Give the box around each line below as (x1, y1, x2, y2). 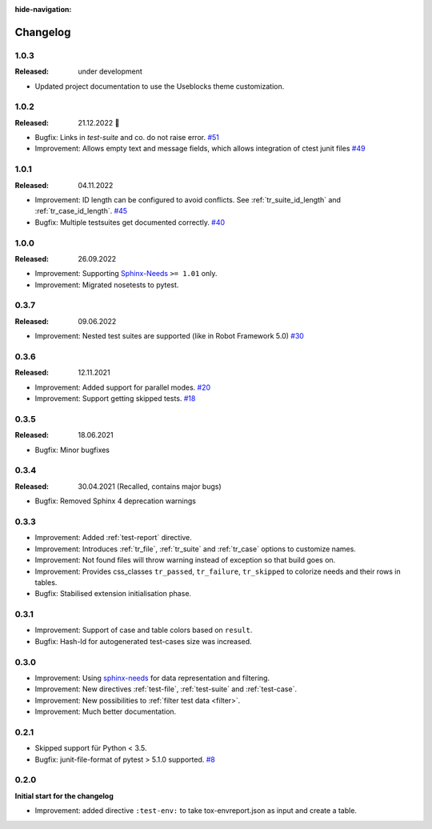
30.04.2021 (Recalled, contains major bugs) (78, 481, 222, 491)
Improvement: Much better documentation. (34, 707, 177, 716)
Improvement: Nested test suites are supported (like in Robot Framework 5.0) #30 (34, 331, 304, 341)
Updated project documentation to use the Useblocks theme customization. (34, 81, 285, 91)
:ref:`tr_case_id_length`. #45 (34, 206, 128, 216)
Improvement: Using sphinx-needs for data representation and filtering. (34, 673, 270, 683)
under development (78, 66, 143, 76)
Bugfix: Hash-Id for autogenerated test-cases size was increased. (34, 636, 252, 646)
